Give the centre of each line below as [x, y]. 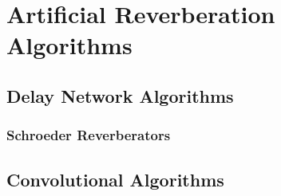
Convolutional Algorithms [115, 179]
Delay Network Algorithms [120, 95]
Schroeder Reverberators [89, 135]
